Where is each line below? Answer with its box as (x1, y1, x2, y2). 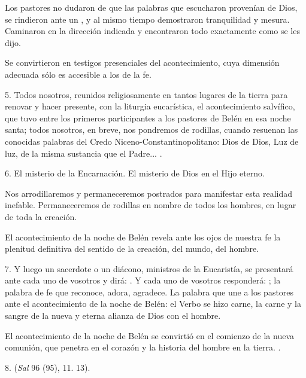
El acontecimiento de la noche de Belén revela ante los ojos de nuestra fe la (5, 230, 281, 243)
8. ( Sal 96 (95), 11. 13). (5, 361, 90, 373)
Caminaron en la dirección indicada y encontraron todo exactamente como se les (5, 25, 300, 37)
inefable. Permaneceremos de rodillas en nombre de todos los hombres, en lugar (5, 199, 296, 211)
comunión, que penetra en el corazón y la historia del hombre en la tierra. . (5, 341, 281, 353)
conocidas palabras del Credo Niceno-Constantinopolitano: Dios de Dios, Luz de (5, 135, 299, 147)
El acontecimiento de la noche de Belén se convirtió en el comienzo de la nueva (5, 329, 295, 342)
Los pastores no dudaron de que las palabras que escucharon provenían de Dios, (5, 1, 298, 13)
